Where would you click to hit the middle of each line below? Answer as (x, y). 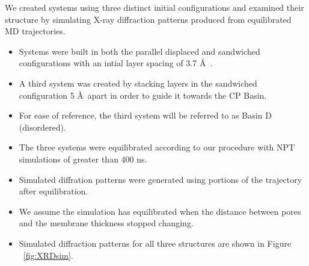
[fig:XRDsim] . (48, 255)
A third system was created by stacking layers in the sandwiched (138, 83)
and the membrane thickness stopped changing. (106, 223)
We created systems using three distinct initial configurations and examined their (154, 7)
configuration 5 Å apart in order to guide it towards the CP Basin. (143, 95)
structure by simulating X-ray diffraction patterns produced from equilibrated (148, 19)
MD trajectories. (35, 31)
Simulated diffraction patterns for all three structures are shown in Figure (155, 243)
